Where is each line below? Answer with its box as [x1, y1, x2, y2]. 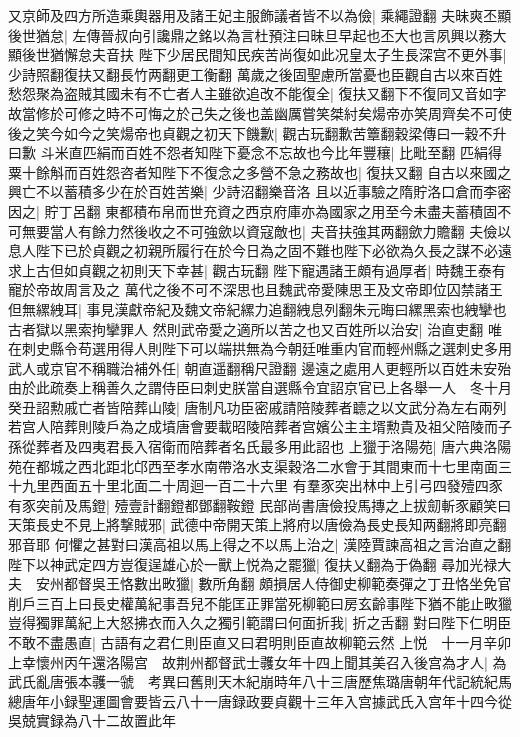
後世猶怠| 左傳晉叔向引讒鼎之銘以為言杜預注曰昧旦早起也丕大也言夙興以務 [8, 24, 493, 45]
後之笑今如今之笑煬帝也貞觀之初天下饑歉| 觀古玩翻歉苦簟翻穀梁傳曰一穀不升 [8, 122, 507, 143]
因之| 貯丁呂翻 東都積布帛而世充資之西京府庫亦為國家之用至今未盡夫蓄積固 [8, 200, 498, 221]
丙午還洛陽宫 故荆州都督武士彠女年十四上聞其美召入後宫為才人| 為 [63, 651, 507, 672]
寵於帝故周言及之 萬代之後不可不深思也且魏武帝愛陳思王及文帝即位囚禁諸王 [8, 279, 503, 300]
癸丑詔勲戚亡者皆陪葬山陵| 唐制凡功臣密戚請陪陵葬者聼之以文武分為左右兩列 [8, 396, 507, 417]
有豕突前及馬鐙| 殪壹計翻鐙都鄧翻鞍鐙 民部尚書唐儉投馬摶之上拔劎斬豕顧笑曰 [8, 494, 512, 515]
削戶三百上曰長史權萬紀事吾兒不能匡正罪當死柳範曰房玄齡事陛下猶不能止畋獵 [8, 592, 512, 613]
